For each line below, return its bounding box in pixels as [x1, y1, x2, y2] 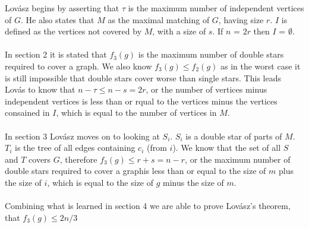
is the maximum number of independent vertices [128, 2, 304, 14]
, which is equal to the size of [47, 176, 154, 188]
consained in [5, 106, 50, 119]
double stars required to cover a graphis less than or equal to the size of [5, 164, 266, 177]
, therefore [59, 153, 97, 165]
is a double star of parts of [185, 129, 282, 142]
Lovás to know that [5, 83, 75, 96]
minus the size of [163, 176, 224, 188]
